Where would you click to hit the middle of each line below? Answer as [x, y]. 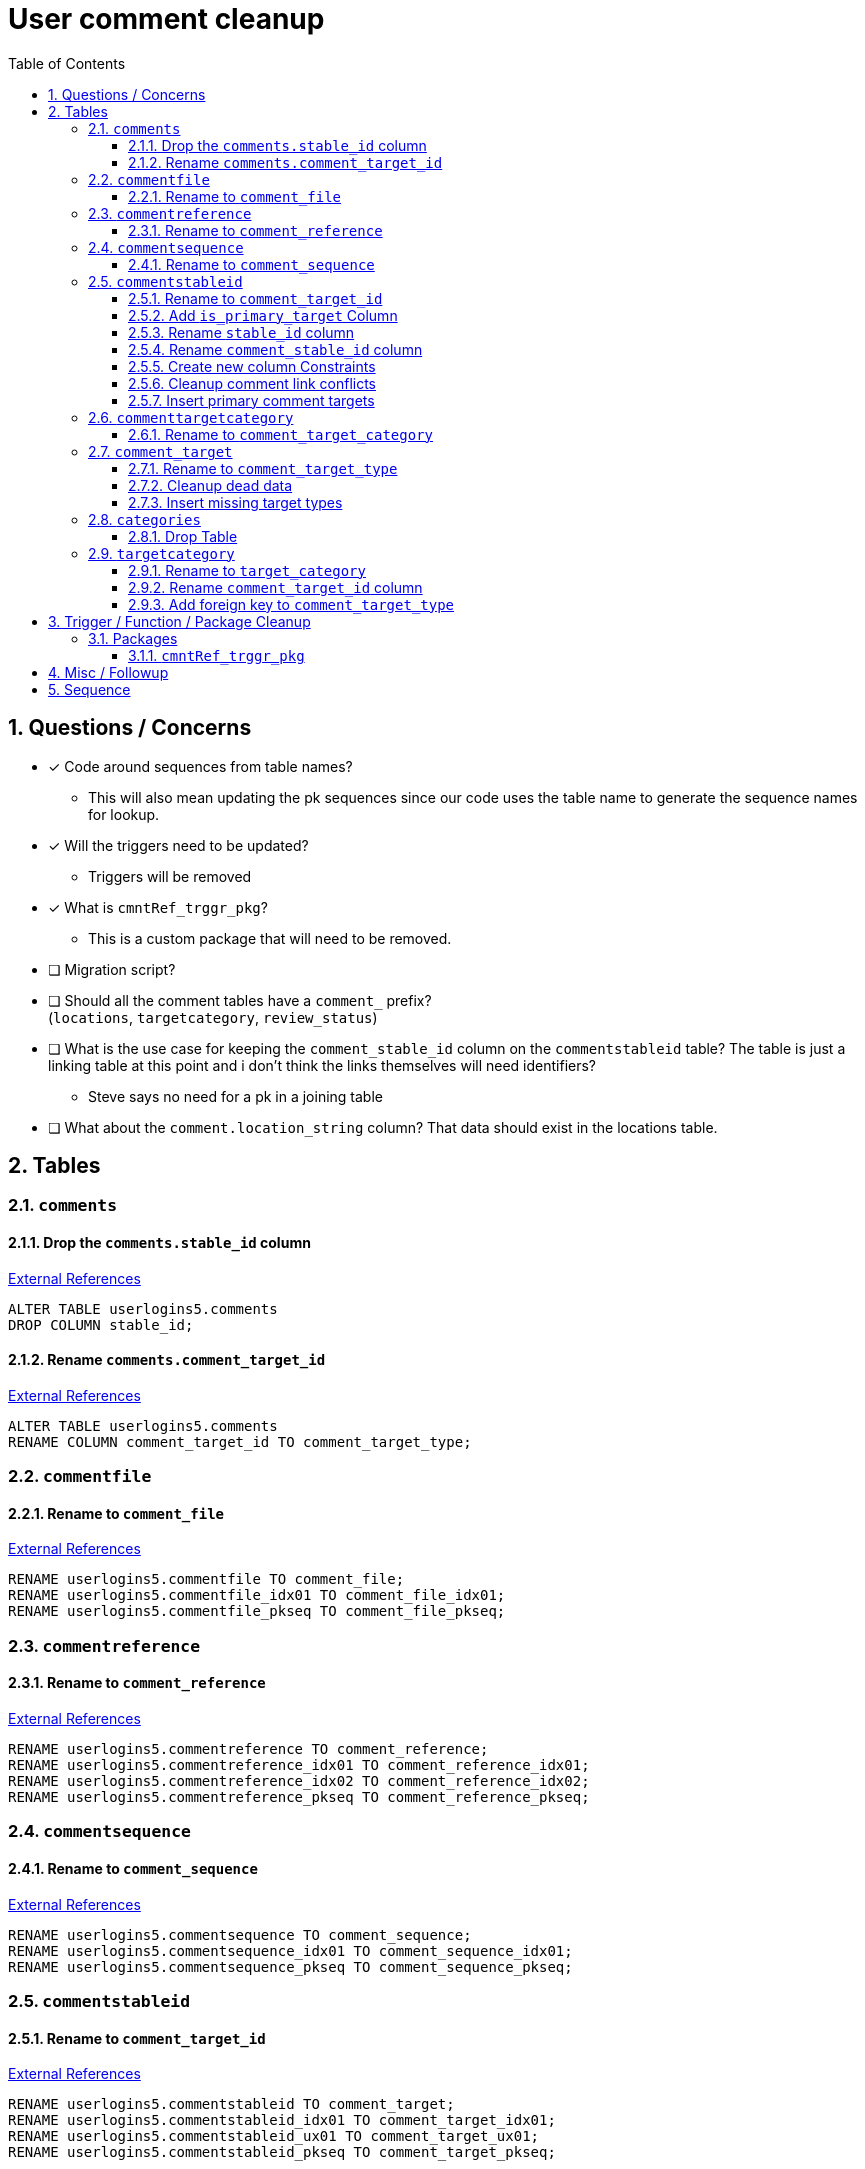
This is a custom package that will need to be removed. [270, 938]
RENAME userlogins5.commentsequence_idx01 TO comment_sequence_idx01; [290, 1950]
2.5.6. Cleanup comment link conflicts [252, 383]
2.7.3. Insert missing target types [235, 502]
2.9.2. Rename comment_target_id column [275, 587]
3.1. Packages [133, 638]
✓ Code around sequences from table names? [200, 766]
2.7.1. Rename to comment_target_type [263, 468]
